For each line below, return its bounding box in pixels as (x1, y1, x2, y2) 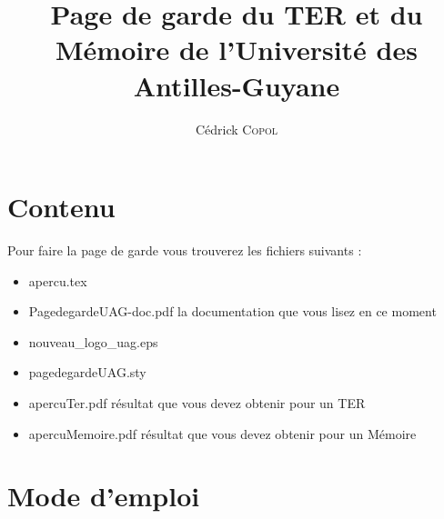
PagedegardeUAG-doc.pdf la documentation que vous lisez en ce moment (28, 302, 437, 321)
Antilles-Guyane (133, 66, 340, 104)
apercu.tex (28, 271, 87, 290)
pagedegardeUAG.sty (28, 363, 146, 382)
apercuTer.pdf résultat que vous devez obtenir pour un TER (28, 394, 366, 412)
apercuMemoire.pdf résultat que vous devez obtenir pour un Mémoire (28, 424, 417, 443)
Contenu (7, 188, 116, 225)
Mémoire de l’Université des (55, 31, 418, 68)
